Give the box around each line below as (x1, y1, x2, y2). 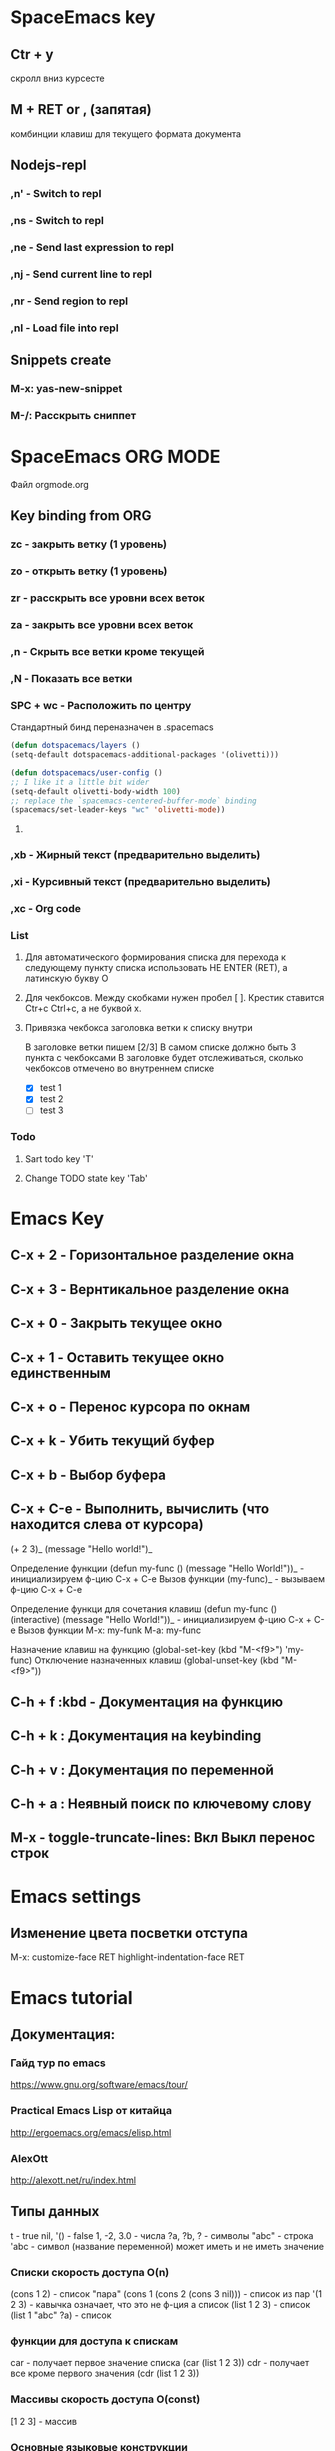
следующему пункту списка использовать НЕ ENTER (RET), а (24, 962, 288, 974)
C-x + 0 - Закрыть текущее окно (10, 1315, 223, 1332)
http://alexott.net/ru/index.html (10, 2174, 137, 2186)
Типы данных (10, 2203, 100, 2220)
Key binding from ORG (10, 507, 152, 525)
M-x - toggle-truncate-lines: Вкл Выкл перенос (10, 1829, 316, 1846)
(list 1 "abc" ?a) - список (10, 2309, 112, 2321)
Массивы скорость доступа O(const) (10, 2392, 201, 2406)
